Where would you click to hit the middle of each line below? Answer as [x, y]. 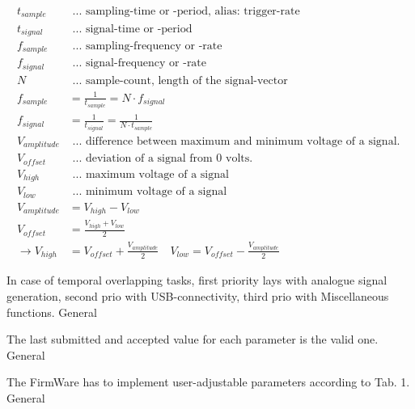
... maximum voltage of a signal [150, 174]
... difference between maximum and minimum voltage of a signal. [236, 141]
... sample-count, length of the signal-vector [180, 80]
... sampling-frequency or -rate [147, 46]
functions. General [52, 312]
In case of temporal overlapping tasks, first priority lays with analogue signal [197, 280]
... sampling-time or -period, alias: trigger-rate [186, 12]
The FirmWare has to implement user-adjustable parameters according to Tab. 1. [208, 382]
